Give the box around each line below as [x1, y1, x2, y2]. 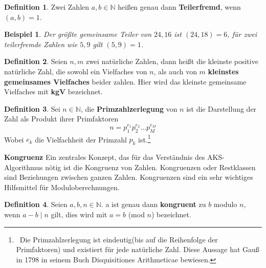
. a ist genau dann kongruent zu [101, 199, 206, 210]
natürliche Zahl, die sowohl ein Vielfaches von [4, 66, 147, 76]
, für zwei [227, 29, 257, 39]
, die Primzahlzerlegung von [80, 103, 178, 114]
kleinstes [208, 66, 239, 76]
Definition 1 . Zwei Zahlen [4, 2, 90, 12]
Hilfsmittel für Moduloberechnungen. [4, 181, 120, 192]
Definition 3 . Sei [4, 103, 60, 114]
